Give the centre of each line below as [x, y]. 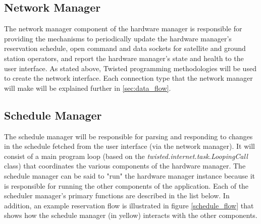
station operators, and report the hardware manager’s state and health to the [124, 58]
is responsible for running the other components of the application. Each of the [126, 185]
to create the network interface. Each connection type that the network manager [128, 78]
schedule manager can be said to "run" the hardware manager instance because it [130, 175]
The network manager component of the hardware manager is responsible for [123, 29]
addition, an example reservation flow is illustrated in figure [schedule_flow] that [129, 205]
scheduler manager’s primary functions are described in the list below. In [117, 195]
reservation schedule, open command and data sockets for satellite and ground [125, 48]
